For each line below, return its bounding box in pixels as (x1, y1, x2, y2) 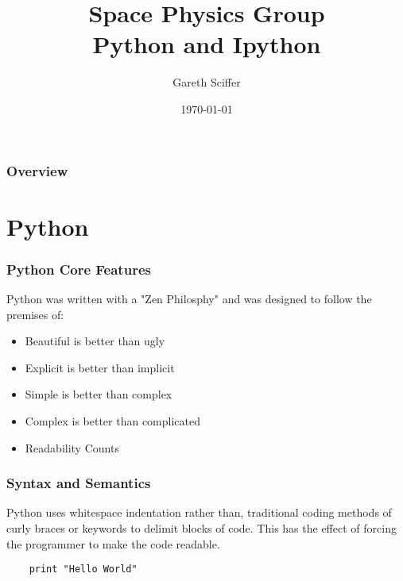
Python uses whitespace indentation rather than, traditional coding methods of (6, 504, 392, 521)
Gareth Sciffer (172, 74, 241, 90)
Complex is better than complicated (25, 412, 201, 429)
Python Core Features (6, 259, 151, 279)
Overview (6, 160, 68, 180)
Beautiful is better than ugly (25, 333, 165, 349)
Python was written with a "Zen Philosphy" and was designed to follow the (6, 290, 372, 307)
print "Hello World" (29, 564, 138, 575)
